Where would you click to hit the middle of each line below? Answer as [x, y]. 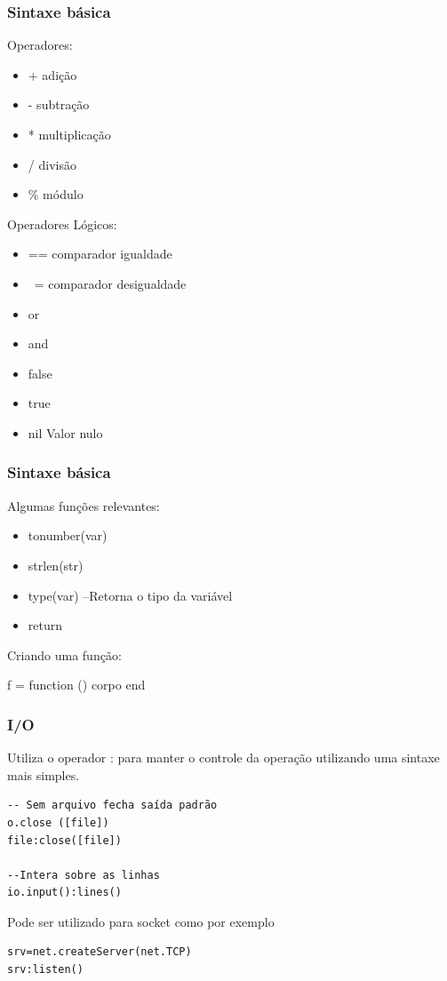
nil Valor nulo [65, 432]
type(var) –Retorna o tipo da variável [130, 595]
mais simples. [44, 774]
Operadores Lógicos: [62, 223]
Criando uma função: [64, 654]
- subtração [59, 104]
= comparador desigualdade [110, 283]
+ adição [52, 74]
